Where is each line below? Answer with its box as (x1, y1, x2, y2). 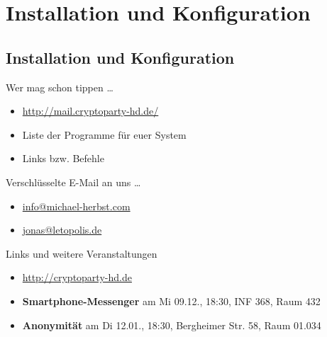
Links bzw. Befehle (22, 151, 104, 166)
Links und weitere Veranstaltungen (6, 246, 157, 261)
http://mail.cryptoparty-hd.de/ (22, 103, 159, 118)
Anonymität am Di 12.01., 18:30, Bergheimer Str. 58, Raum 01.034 (22, 317, 321, 332)
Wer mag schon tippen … (6, 79, 113, 94)
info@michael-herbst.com (22, 198, 131, 213)
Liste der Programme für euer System (22, 127, 187, 142)
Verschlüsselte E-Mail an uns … (6, 174, 141, 189)
